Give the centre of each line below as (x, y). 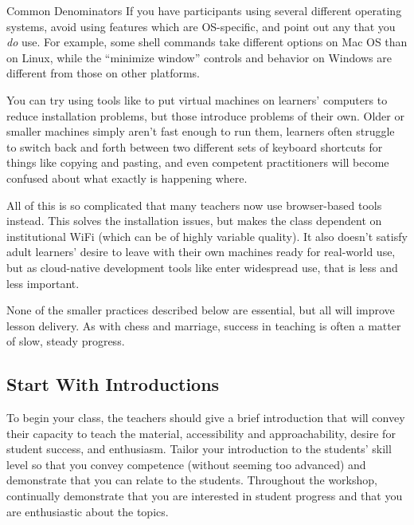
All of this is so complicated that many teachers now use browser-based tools (194, 205)
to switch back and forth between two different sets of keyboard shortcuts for (195, 146)
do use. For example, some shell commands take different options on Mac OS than (207, 42)
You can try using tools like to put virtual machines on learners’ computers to (197, 99)
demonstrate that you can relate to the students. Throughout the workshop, (192, 480)
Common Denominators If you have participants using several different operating (204, 10)
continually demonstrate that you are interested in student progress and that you (205, 496)
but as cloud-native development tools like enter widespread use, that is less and (202, 267)
